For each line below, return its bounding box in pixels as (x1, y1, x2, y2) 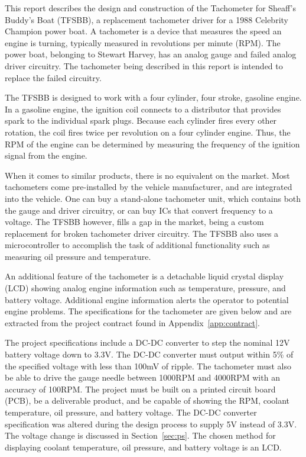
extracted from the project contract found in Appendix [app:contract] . (5, 316, 260, 329)
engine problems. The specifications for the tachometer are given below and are (5, 305, 292, 317)
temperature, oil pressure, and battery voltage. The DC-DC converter (5, 406, 257, 418)
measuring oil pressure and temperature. (5, 250, 151, 262)
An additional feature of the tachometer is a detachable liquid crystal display (5, 270, 284, 282)
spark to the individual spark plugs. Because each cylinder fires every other (5, 114, 277, 127)
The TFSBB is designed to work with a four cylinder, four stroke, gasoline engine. (5, 91, 302, 104)
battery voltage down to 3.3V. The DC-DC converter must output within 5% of (5, 348, 294, 361)
